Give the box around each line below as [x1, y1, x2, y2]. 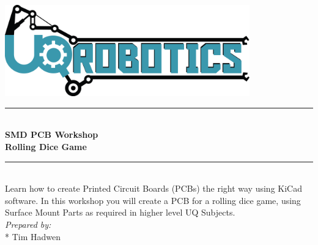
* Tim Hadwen [5, 230, 61, 243]
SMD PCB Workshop [5, 128, 98, 141]
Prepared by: [5, 217, 51, 230]
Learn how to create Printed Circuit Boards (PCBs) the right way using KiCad [5, 182, 302, 195]
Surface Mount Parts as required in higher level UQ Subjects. [5, 206, 235, 219]
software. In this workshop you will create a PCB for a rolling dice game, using [5, 194, 301, 206]
